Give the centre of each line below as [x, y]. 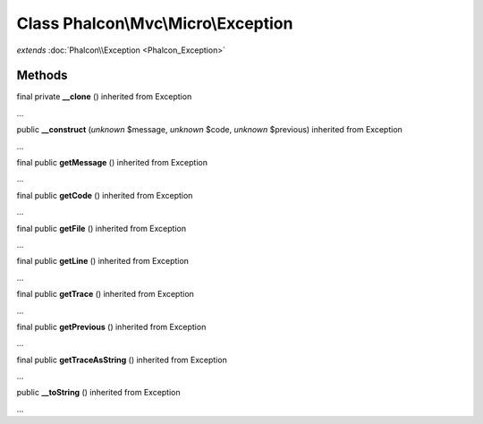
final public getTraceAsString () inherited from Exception [122, 360]
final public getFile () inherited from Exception [102, 228]
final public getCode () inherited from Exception [105, 195]
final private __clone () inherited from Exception [104, 97]
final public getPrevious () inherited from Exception [111, 326]
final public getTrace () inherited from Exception [105, 294]
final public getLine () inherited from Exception [103, 261]
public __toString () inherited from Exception [98, 393]
